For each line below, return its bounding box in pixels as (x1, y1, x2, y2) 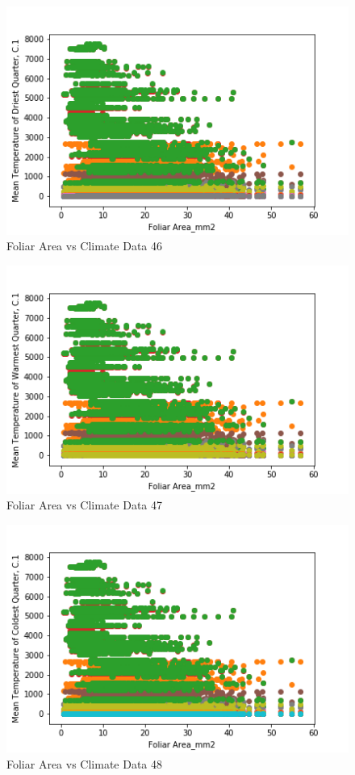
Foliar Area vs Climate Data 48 (6, 755, 163, 772)
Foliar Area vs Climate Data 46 (6, 237, 163, 254)
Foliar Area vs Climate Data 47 (6, 496, 163, 513)
